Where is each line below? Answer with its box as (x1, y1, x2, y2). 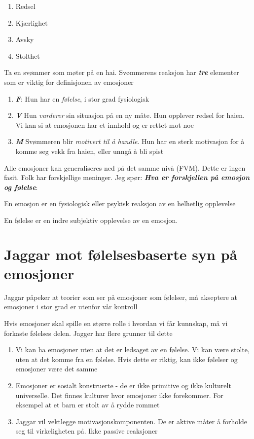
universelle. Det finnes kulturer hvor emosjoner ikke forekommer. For (15, 390, 223, 400)
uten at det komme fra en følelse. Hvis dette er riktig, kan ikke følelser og (15, 354, 238, 364)
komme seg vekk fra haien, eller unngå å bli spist (15, 146, 164, 156)
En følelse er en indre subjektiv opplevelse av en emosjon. (4, 215, 178, 225)
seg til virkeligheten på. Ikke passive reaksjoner (15, 426, 158, 436)
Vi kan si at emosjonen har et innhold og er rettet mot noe (15, 119, 194, 130)
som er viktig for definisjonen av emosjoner (4, 76, 134, 87)
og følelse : (4, 182, 38, 192)
